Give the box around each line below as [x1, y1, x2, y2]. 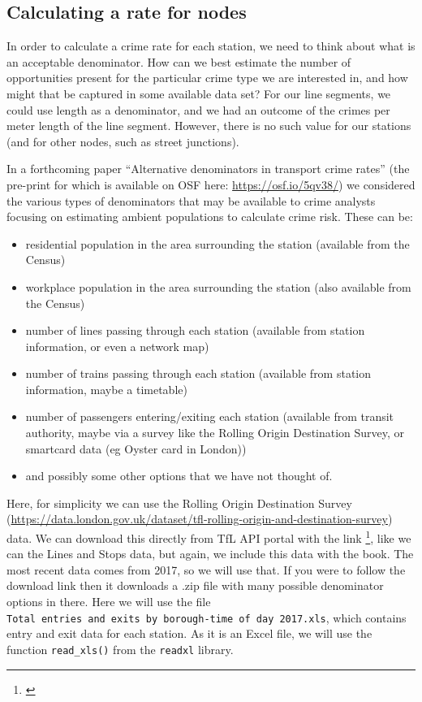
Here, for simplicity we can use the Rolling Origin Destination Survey [6, 494, 352, 511]
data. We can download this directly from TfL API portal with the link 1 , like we [6, 527, 411, 546]
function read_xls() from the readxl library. [6, 640, 234, 657]
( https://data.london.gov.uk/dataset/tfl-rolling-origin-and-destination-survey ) [6, 510, 393, 527]
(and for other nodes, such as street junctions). [6, 132, 239, 149]
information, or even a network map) [25, 337, 209, 354]
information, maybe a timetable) [25, 380, 187, 397]
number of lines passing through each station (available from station [25, 322, 365, 339]
